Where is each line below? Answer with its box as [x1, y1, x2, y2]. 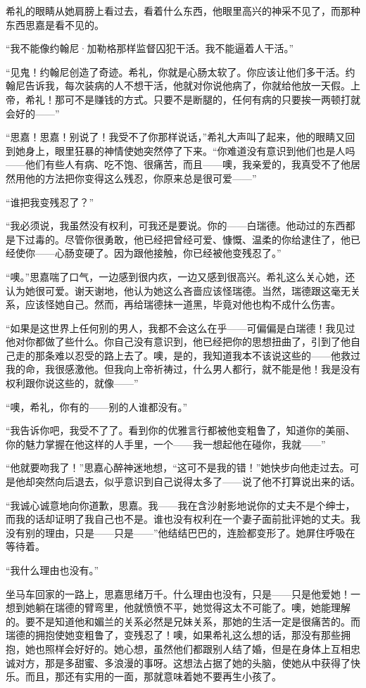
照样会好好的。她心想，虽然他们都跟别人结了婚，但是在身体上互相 [44, 641, 351, 656]
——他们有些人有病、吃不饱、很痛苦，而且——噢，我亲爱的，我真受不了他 [6, 157, 351, 172]
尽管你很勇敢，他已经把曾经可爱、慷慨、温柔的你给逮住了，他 [64, 231, 351, 246]
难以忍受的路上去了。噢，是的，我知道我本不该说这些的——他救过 [54, 348, 360, 362]
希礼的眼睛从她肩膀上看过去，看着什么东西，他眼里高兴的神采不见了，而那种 [6, 4, 360, 18]
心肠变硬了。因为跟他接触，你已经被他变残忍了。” [54, 246, 282, 260]
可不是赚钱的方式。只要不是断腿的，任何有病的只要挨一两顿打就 [64, 91, 360, 106]
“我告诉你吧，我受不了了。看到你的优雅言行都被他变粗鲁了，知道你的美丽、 [6, 423, 355, 438]
